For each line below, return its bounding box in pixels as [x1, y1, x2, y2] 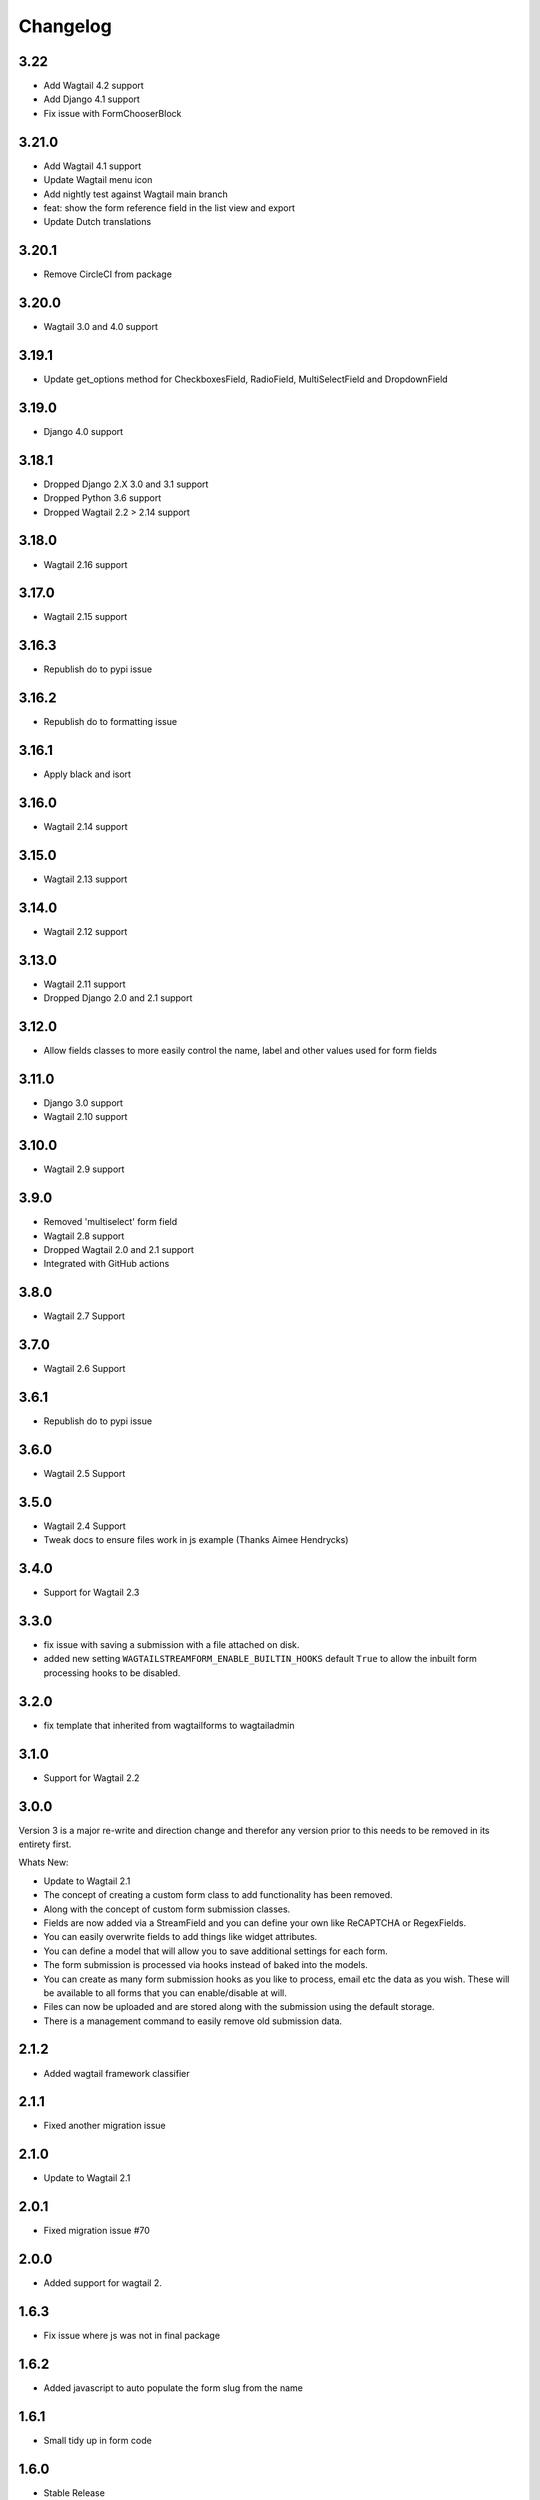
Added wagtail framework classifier [43, 2067, 190, 2079]
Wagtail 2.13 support [43, 873, 128, 885]
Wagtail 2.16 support [43, 558, 128, 570]
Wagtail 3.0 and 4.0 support [43, 321, 159, 333]
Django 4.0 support [43, 425, 124, 437]
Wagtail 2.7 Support [43, 1310, 125, 1322]
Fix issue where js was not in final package [43, 2330, 220, 2342]
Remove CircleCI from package [43, 268, 172, 280]
